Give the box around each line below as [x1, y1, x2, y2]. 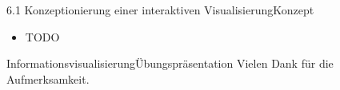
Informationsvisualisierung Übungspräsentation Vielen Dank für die [6, 55, 334, 72]
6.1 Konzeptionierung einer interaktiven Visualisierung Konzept [6, 2, 314, 18]
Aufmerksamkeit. [6, 70, 90, 87]
